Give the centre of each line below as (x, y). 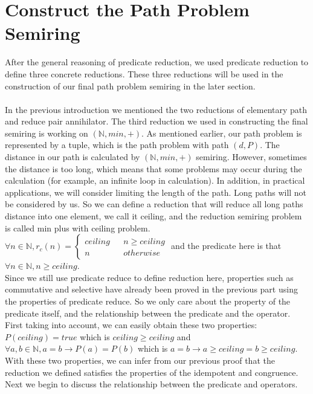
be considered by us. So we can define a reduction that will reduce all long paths (154, 204)
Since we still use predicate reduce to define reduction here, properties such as (149, 277)
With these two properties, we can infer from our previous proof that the (140, 360)
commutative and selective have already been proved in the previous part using (151, 289)
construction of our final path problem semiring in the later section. (130, 86)
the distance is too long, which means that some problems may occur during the (153, 168)
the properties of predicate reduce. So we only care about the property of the (148, 301)
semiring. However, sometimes (251, 157)
